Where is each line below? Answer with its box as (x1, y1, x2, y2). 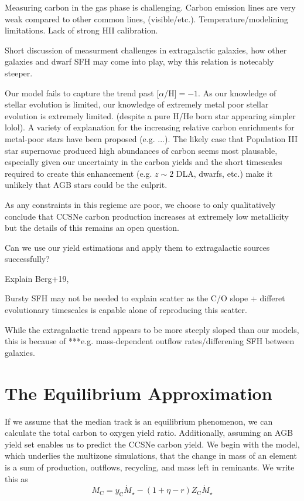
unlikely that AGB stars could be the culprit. (5, 179, 168, 191)
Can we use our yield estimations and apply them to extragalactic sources (5, 241, 270, 253)
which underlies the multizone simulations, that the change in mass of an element (5, 449, 297, 462)
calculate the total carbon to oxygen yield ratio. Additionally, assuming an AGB (5, 426, 293, 439)
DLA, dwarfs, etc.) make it (176, 167, 273, 179)
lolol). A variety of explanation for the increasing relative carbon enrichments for (5, 121, 295, 133)
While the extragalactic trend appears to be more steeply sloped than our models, (5, 323, 299, 335)
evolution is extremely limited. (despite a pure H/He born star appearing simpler (5, 109, 296, 122)
